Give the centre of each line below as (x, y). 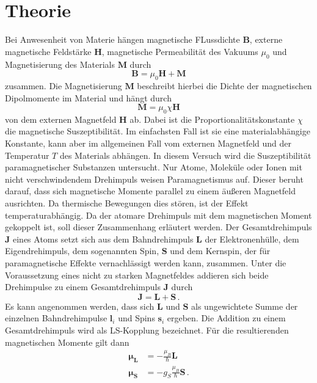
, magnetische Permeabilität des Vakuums (180, 51)
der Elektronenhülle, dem (252, 239)
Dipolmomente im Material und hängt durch (88, 97)
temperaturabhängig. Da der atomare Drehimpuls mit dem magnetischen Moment (158, 215)
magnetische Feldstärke (48, 51)
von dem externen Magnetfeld (61, 119)
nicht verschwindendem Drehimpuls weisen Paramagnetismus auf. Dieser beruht (154, 179)
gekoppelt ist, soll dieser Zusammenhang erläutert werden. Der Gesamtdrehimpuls (158, 227)
